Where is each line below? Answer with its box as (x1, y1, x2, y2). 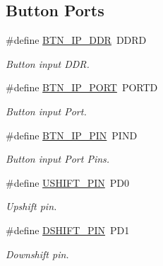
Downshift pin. (6, 246, 69, 261)
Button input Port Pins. (6, 151, 110, 166)
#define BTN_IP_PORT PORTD (6, 80, 158, 95)
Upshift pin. (6, 199, 57, 214)
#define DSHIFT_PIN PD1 (6, 222, 130, 237)
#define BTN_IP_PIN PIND (6, 127, 138, 142)
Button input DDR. (6, 56, 90, 71)
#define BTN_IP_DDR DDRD (6, 33, 147, 47)
